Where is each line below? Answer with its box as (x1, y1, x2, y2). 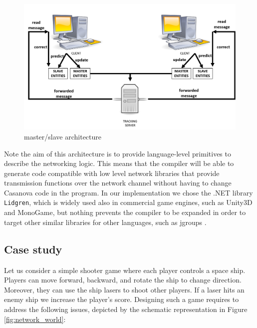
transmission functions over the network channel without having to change (4, 177, 232, 188)
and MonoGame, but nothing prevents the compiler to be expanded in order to (4, 207, 246, 217)
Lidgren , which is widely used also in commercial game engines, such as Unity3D (4, 197, 253, 207)
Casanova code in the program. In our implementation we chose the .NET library (4, 187, 253, 197)
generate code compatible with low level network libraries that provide (4, 167, 220, 178)
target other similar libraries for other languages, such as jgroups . (4, 216, 207, 227)
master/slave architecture (24, 131, 102, 141)
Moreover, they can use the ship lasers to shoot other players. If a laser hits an (4, 284, 245, 294)
